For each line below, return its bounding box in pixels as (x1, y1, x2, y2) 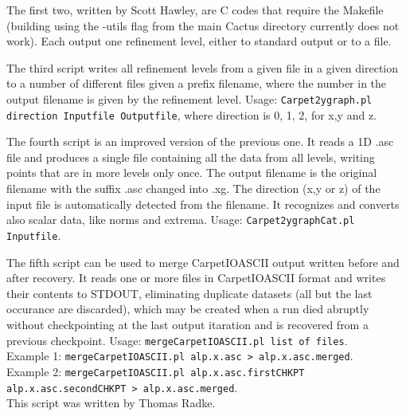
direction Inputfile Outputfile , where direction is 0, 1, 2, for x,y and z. (6, 106, 377, 123)
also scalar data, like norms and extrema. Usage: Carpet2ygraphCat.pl (6, 211, 355, 228)
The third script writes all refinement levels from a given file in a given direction (6, 59, 398, 76)
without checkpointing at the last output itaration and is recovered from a (6, 316, 369, 332)
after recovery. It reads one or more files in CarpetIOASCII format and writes (6, 269, 386, 286)
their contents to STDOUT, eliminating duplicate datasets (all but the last (6, 285, 373, 301)
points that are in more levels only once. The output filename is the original (6, 164, 377, 181)
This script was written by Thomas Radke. (6, 394, 216, 411)
